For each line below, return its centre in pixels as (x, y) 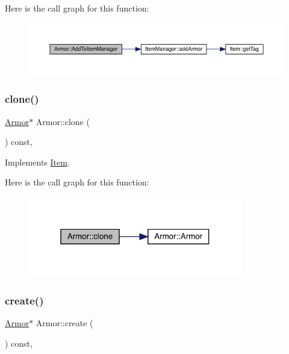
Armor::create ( (64, 323)
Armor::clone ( (63, 121)
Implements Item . (37, 162)
